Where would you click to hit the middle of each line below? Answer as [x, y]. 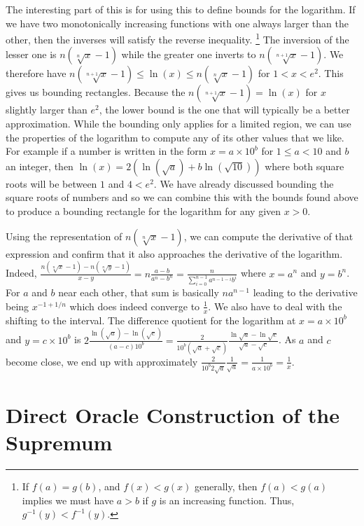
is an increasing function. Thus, [227, 500]
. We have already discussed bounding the [244, 183]
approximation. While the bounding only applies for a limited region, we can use [178, 124]
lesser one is [31, 54]
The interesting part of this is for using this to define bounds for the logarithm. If [181, 9]
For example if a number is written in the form [106, 151]
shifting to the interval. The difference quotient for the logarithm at [151, 320]
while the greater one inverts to [189, 54]
